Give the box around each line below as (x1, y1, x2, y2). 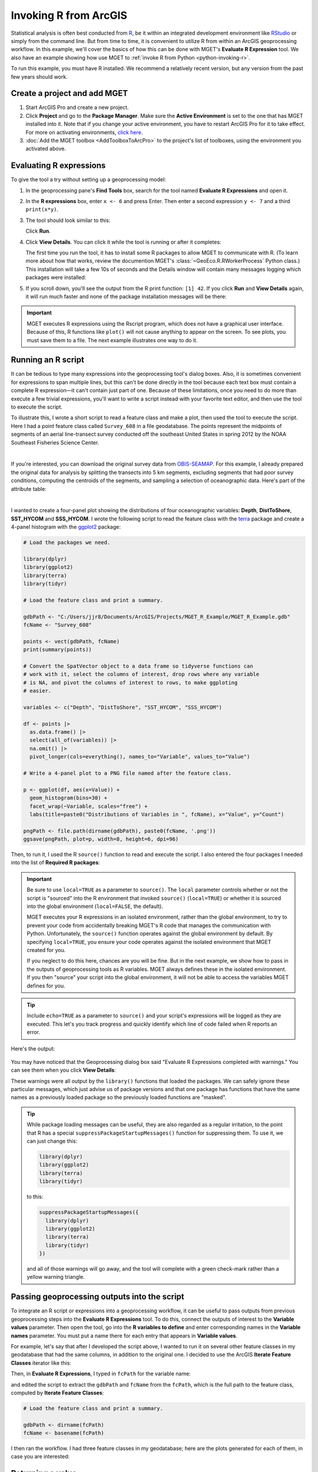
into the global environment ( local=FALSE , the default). (26, 903, 163, 910)
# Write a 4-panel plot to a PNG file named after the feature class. (23, 770, 232, 777)
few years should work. (11, 73, 68, 80)
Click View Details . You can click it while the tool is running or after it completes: (25, 238, 221, 246)
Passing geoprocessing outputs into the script (11, 1292, 185, 1302)
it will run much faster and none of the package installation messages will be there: (25, 293, 227, 300)
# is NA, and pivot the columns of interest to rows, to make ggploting (23, 679, 238, 686)
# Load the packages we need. (23, 539, 111, 546)
